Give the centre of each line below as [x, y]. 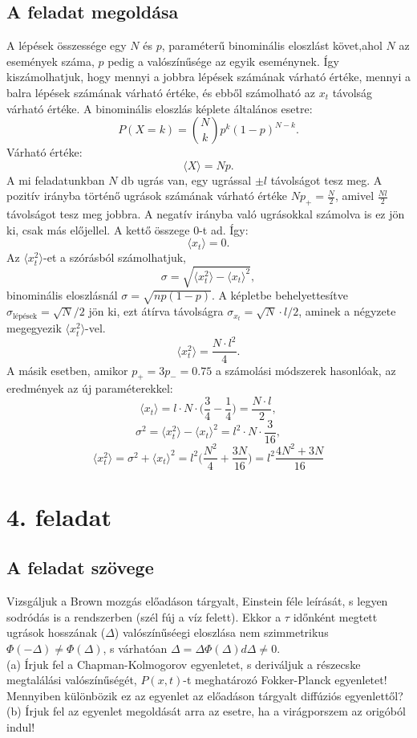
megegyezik [34, 328]
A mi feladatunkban [56, 179]
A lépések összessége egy [67, 45]
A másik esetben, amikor [67, 370]
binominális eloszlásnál [62, 295]
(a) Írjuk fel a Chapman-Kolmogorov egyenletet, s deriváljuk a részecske [184, 664]
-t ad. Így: [224, 229]
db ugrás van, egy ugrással [186, 179]
